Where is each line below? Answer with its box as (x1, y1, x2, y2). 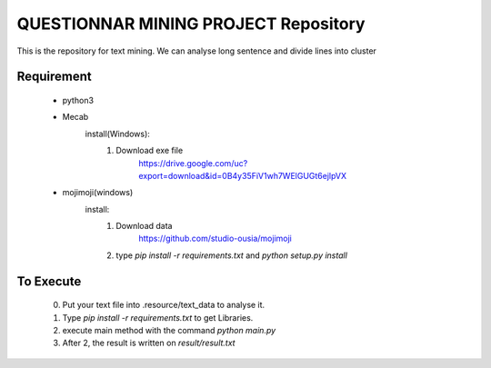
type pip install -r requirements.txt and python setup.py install (115, 250, 347, 261)
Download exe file (115, 145, 184, 156)
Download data (115, 221, 173, 232)
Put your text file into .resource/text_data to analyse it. (62, 300, 266, 311)
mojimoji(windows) (62, 187, 134, 198)
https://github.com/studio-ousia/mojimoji (138, 233, 293, 244)
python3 (62, 94, 95, 105)
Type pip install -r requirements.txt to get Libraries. (62, 312, 254, 323)
